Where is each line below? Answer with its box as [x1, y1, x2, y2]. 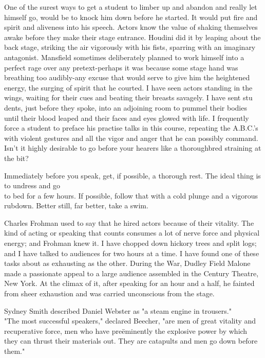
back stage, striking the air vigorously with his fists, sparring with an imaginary [4, 42, 256, 52]
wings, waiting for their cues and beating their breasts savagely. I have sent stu [4, 92, 253, 103]
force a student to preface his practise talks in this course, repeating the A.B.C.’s [4, 122, 258, 133]
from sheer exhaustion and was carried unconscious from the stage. [4, 288, 215, 299]
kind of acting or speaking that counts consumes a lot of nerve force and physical [4, 227, 260, 238]
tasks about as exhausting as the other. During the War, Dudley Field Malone [4, 258, 251, 268]
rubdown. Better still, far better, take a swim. [4, 200, 148, 211]
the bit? [4, 152, 29, 163]
